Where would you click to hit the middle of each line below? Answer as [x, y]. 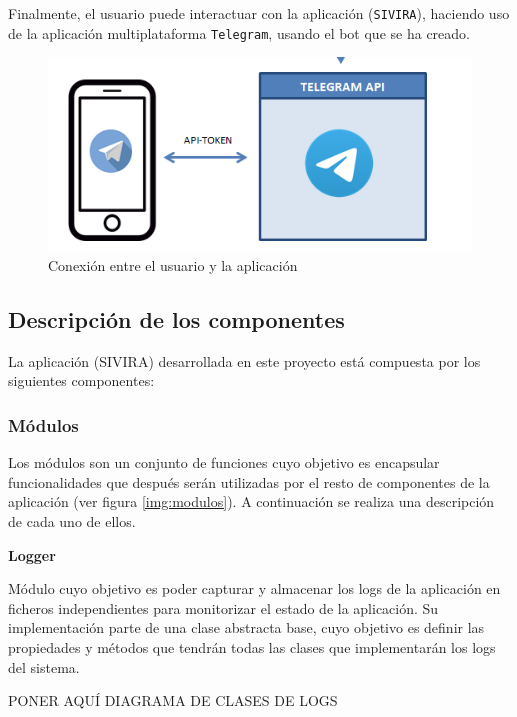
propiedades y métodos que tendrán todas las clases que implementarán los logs [252, 646]
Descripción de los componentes [176, 318]
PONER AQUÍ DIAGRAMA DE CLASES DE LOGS [173, 700]
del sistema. [44, 666]
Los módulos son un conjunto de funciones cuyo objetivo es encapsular [224, 462]
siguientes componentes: [81, 380]
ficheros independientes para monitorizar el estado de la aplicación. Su [223, 607]
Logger [32, 554]
